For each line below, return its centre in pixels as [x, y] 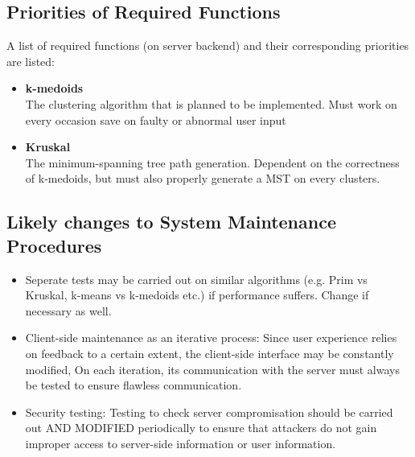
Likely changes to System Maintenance [171, 222]
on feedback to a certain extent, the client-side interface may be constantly [210, 353]
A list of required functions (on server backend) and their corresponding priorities [208, 45]
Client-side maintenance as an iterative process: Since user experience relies [211, 338]
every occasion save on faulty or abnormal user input [156, 119]
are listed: [31, 61]
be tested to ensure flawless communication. [134, 385]
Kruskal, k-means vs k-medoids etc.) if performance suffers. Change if [197, 295]
